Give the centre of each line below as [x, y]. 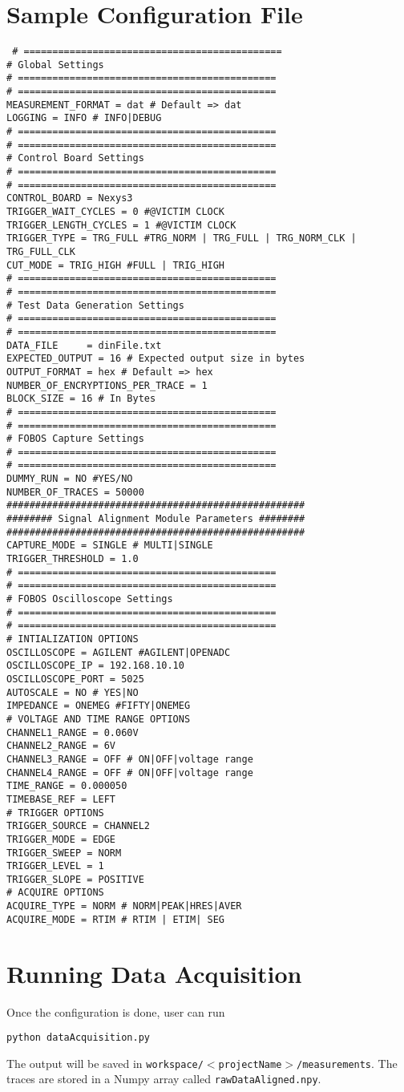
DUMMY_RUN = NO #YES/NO [70, 479]
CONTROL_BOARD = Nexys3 [70, 198]
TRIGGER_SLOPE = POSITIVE [75, 879]
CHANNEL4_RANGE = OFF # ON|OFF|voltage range [130, 772]
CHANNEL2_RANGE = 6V [61, 746]
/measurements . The [347, 1063]
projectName [250, 1064]
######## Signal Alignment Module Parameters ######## [156, 519]
